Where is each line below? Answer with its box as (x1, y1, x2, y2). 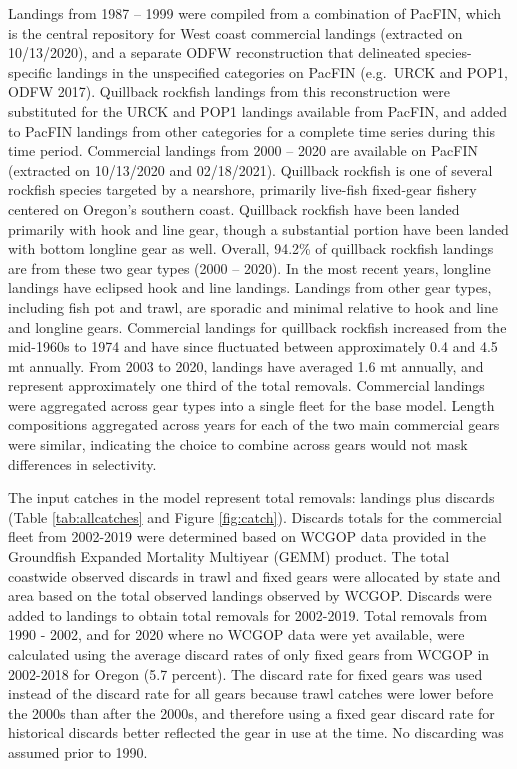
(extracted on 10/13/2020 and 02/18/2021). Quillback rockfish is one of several (8, 159, 493, 180)
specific (8, 61, 53, 82)
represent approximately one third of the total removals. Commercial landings (8, 375, 485, 396)
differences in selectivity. (8, 453, 157, 474)
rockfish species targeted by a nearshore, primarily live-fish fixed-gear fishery (8, 179, 477, 200)
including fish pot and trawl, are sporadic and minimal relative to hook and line (8, 296, 498, 317)
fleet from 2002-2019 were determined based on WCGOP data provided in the (8, 526, 487, 547)
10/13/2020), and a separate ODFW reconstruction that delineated (8, 42, 421, 63)
